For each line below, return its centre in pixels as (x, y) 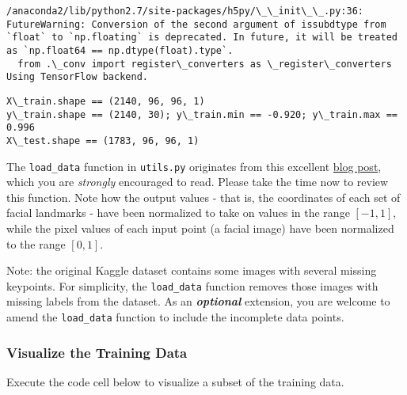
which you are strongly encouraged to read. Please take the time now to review (198, 182)
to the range (36, 243)
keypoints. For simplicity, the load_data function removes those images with (192, 285)
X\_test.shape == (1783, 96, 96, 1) (103, 141)
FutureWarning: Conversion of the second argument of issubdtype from (196, 24)
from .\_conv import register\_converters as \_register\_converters (205, 64)
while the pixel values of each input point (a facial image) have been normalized (200, 228)
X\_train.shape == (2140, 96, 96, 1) (106, 101)
